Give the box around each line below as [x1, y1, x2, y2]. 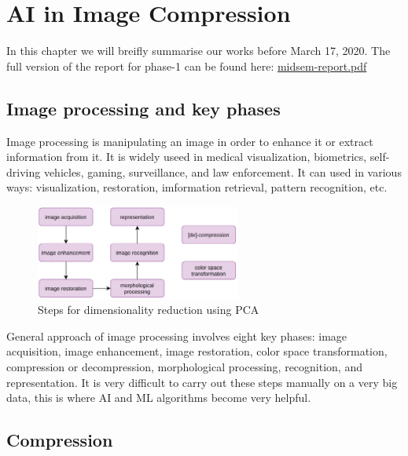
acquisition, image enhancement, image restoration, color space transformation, [6, 343, 388, 359]
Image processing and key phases [6, 96, 281, 120]
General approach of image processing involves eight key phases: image [6, 327, 347, 344]
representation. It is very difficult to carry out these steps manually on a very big [6, 374, 398, 390]
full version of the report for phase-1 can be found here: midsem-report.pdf [6, 57, 367, 74]
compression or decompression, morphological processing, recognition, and [6, 359, 362, 375]
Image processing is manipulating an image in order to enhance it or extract [6, 133, 373, 149]
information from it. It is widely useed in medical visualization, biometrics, [6, 148, 367, 165]
